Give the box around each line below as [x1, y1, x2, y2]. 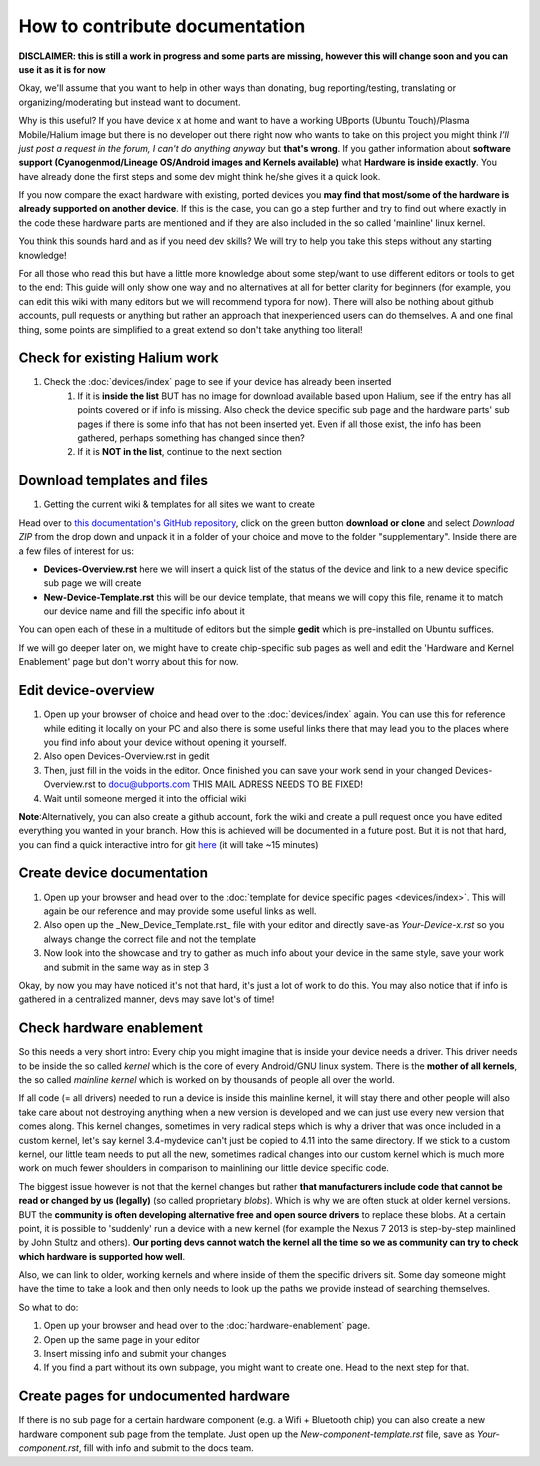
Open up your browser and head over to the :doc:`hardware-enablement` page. [43, 1320, 371, 1332]
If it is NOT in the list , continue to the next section [77, 446, 282, 458]
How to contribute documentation [18, 15, 306, 37]
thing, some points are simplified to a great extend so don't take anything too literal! [18, 323, 364, 335]
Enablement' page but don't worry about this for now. [18, 656, 239, 668]
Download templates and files [18, 472, 209, 489]
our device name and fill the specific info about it [43, 605, 245, 617]
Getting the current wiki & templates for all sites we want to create [43, 498, 315, 510]
